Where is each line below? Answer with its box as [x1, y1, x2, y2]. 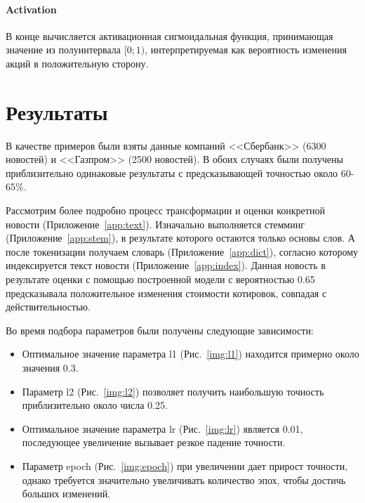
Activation [6, 1, 57, 16]
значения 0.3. [22, 360, 79, 375]
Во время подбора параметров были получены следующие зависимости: [6, 322, 314, 337]
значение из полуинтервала [6, 42, 121, 57]
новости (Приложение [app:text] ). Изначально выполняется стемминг [6, 216, 305, 231]
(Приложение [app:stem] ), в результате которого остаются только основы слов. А [6, 230, 355, 245]
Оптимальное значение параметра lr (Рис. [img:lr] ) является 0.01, [22, 421, 303, 436]
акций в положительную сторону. [6, 55, 149, 70]
